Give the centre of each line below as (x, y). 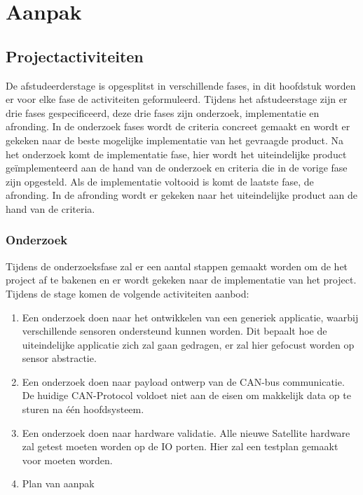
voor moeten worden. (67, 460)
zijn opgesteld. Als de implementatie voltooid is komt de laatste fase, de (160, 181)
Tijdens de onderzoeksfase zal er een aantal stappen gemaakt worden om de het (177, 266)
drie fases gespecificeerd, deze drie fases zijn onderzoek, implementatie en (163, 112)
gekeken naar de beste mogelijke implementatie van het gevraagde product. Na (174, 140)
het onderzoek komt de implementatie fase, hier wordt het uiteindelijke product (176, 154)
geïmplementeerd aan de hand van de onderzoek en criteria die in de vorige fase (177, 168)
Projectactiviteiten (75, 56)
